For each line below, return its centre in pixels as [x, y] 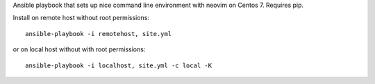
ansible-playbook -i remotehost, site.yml [99, 34]
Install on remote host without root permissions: [81, 18]
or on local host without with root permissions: [79, 49]
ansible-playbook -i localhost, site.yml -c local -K [118, 65]
